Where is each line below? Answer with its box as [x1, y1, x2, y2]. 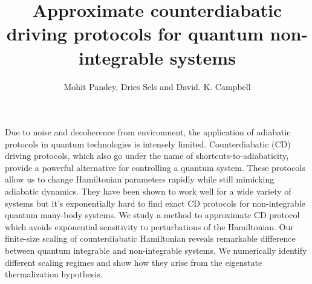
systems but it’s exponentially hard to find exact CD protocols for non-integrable [5, 196, 305, 209]
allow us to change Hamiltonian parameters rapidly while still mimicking [5, 173, 275, 186]
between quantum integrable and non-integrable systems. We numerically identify [5, 244, 307, 257]
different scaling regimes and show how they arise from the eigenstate [5, 256, 262, 268]
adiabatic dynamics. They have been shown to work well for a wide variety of [5, 185, 291, 198]
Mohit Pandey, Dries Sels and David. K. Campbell [63, 80, 251, 92]
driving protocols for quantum [6, 21, 264, 46]
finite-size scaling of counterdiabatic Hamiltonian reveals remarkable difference [5, 232, 296, 245]
